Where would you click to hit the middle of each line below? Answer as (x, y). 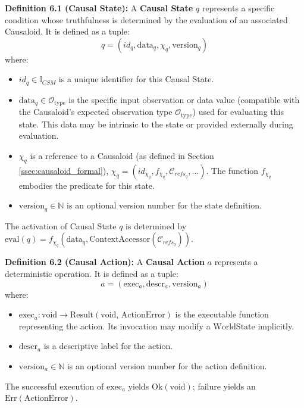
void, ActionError (133, 315)
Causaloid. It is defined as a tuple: (67, 31)
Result (82, 315)
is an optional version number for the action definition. (167, 365)
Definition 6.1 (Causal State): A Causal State (99, 8)
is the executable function (222, 314)
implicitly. (276, 326)
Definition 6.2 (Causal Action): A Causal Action (105, 262)
